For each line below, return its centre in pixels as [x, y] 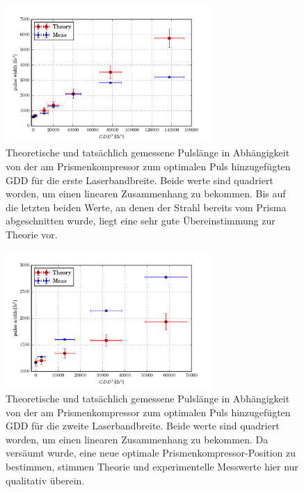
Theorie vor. [32, 235]
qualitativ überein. [45, 480]
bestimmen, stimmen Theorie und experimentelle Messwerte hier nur [152, 467]
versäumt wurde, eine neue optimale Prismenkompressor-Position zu [151, 453]
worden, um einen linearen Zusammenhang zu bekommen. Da [137, 439]
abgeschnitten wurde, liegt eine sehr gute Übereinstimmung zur [141, 221]
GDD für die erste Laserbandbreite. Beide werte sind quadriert [139, 180]
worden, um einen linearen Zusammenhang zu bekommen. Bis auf [146, 194]
